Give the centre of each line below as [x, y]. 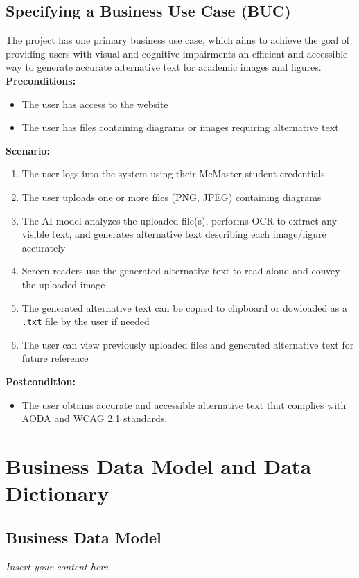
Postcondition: [41, 381]
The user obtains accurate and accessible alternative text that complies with [184, 404]
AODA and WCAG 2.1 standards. [95, 418]
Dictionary [58, 493]
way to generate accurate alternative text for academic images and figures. [164, 67]
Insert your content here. [59, 566]
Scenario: [28, 150]
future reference [55, 358]
